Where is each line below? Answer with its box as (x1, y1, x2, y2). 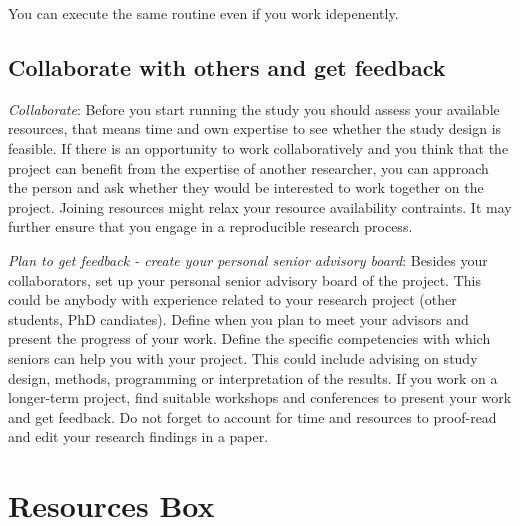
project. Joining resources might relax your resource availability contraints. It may (8, 196, 512, 217)
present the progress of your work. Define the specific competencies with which (8, 328, 491, 349)
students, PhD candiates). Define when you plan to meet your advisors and (8, 308, 469, 329)
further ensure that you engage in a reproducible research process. (8, 216, 413, 237)
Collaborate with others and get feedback (8, 51, 446, 82)
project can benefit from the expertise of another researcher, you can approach (8, 157, 489, 178)
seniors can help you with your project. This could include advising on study (8, 347, 478, 368)
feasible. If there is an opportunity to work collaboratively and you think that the (8, 137, 509, 158)
